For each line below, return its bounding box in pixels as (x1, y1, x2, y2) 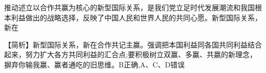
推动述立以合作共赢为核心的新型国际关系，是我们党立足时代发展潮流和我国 (4, 2, 255, 12)
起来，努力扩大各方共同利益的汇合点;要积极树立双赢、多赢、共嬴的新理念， (4, 49, 257, 60)
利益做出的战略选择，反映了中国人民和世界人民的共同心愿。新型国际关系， (11, 12, 262, 22)
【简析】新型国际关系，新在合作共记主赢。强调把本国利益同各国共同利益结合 (4, 39, 262, 50)
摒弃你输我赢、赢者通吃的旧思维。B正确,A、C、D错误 (4, 59, 185, 69)
